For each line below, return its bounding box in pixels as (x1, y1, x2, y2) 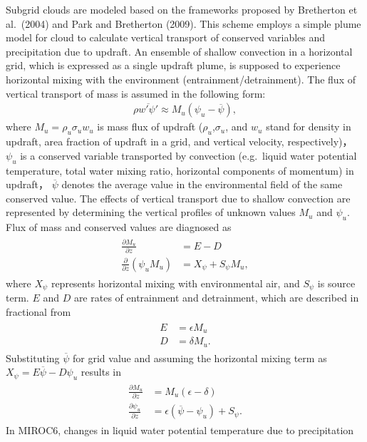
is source (317, 275, 356, 290)
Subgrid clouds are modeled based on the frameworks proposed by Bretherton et (6, 2, 358, 16)
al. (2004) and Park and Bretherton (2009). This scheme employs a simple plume (6, 16, 361, 31)
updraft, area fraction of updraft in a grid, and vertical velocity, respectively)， (6, 134, 353, 149)
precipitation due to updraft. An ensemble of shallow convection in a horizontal (6, 43, 353, 58)
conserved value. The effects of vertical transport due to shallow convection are (6, 190, 351, 205)
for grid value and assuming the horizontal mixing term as (73, 350, 327, 365)
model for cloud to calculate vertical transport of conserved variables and (6, 30, 326, 45)
